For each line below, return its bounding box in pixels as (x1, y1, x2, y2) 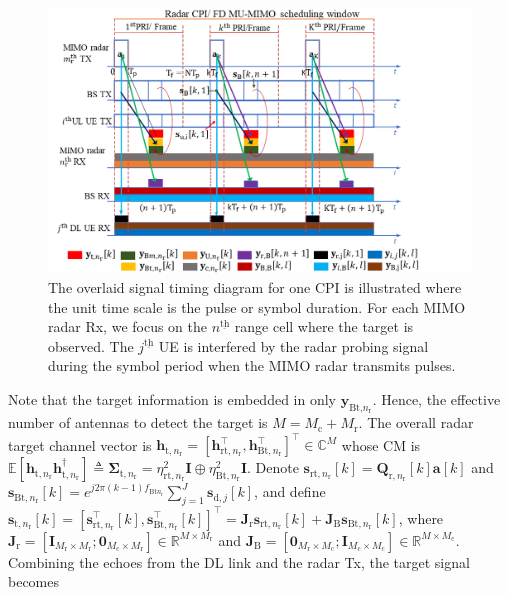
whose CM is (341, 434, 421, 455)
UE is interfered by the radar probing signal (158, 335, 429, 356)
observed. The (48, 335, 134, 356)
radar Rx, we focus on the (48, 316, 208, 337)
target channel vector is (8, 434, 152, 455)
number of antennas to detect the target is (8, 412, 268, 433)
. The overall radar (358, 412, 474, 433)
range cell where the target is (234, 316, 414, 337)
